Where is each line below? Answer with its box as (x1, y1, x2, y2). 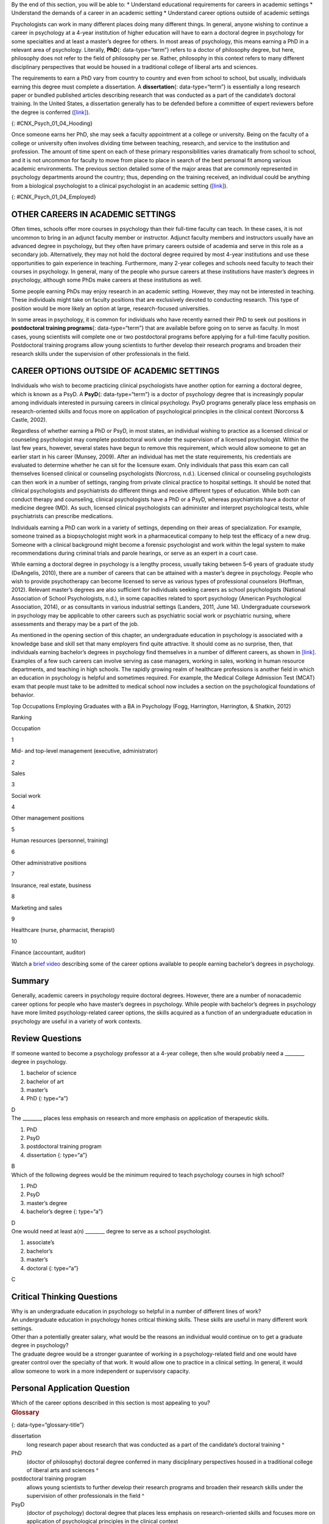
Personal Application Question (11, 1383, 130, 1394)
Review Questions (11, 1033, 82, 1044)
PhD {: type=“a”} (26, 1095, 69, 1102)
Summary (11, 976, 49, 986)
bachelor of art (26, 1078, 64, 1085)
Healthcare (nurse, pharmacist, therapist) (11, 927, 115, 934)
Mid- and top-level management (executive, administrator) (11, 747, 158, 755)
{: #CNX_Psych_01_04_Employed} (11, 193, 97, 201)
